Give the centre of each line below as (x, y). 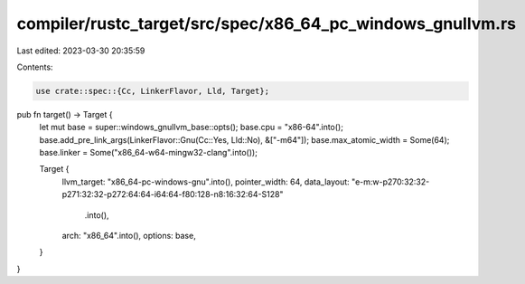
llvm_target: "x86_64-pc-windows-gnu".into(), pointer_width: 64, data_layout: (206, 182)
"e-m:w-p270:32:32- (390, 182)
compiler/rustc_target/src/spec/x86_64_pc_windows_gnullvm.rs (267, 24)
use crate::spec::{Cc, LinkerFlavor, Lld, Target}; (153, 91)
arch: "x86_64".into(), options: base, (129, 236)
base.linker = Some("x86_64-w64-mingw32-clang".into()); (148, 153)
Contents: (35, 67)
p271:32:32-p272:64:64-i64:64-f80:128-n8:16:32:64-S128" (173, 194)
